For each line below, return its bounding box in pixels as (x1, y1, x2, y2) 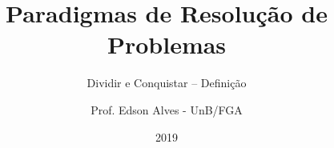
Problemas (107, 28, 227, 61)
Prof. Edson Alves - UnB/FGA (91, 101, 243, 118)
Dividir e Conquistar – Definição (87, 74, 247, 91)
